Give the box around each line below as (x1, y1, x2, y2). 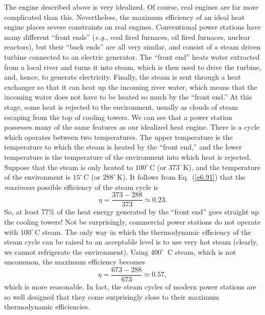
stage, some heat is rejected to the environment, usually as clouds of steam (4, 101, 238, 112)
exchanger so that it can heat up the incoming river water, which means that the (4, 81, 257, 92)
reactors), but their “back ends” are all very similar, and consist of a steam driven (4, 41, 261, 52)
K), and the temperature (183, 161, 260, 172)
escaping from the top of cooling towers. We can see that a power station (4, 111, 232, 122)
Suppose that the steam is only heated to (4, 161, 133, 172)
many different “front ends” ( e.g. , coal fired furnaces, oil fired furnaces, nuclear (4, 31, 251, 42)
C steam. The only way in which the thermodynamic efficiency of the (35, 226, 251, 237)
